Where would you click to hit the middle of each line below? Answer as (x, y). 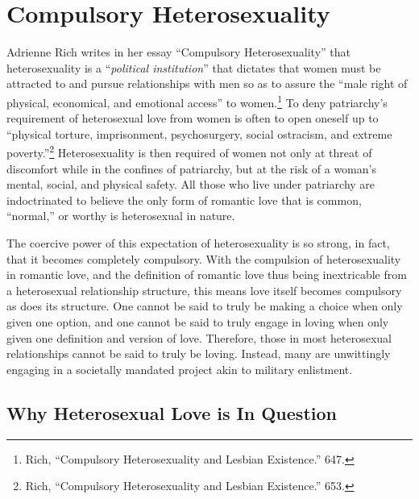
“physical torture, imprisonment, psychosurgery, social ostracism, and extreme (199, 133)
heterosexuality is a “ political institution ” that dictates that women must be (194, 67)
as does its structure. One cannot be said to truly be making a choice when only (205, 306)
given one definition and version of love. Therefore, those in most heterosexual (199, 337)
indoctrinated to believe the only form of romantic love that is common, (184, 200)
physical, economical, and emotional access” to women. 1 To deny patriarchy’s (197, 101)
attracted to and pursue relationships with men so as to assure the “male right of (207, 83)
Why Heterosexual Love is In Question (172, 412)
